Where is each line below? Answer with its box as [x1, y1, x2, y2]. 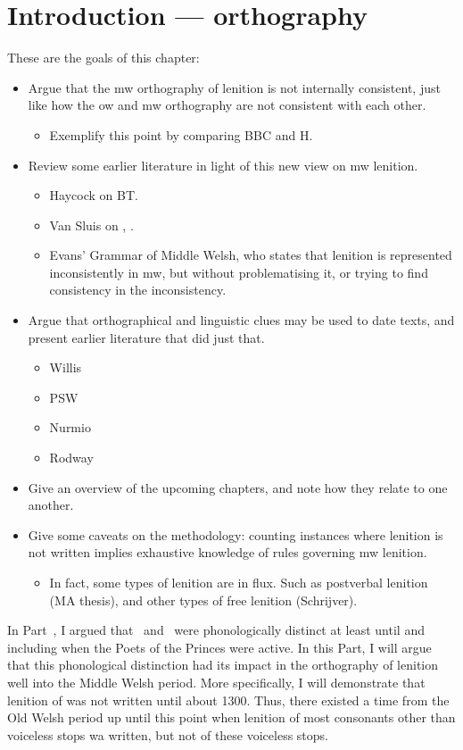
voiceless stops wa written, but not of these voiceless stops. [7, 725, 328, 744]
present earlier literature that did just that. [28, 328, 265, 346]
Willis [49, 358, 82, 377]
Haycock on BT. [49, 186, 138, 204]
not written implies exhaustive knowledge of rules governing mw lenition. [28, 543, 427, 562]
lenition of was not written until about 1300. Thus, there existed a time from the [7, 690, 450, 709]
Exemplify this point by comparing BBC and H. [49, 125, 313, 144]
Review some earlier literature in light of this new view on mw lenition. [28, 155, 418, 174]
